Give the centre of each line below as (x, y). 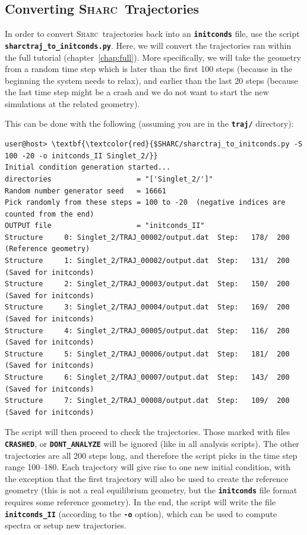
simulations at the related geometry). (72, 103)
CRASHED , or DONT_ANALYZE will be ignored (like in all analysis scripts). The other (152, 443)
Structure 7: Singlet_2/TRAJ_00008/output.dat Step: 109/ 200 (147, 401)
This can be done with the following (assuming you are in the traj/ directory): (149, 123)
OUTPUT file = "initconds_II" (105, 226)
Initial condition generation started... (88, 168)
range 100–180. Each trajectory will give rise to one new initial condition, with (148, 467)
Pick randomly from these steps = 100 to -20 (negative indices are (145, 203)
